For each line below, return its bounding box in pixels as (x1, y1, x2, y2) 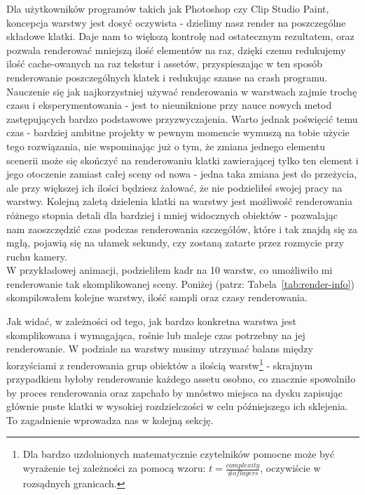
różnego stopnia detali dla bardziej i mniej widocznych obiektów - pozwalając (6, 207, 338, 222)
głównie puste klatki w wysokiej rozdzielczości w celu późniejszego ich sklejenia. (6, 399, 348, 414)
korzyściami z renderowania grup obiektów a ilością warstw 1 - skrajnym (6, 355, 313, 372)
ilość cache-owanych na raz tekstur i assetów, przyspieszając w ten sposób (6, 56, 322, 71)
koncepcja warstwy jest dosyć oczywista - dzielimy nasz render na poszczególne (6, 15, 346, 29)
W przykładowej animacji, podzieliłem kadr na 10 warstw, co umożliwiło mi (6, 263, 333, 277)
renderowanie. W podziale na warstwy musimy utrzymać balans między (6, 341, 313, 356)
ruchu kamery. (6, 249, 67, 263)
